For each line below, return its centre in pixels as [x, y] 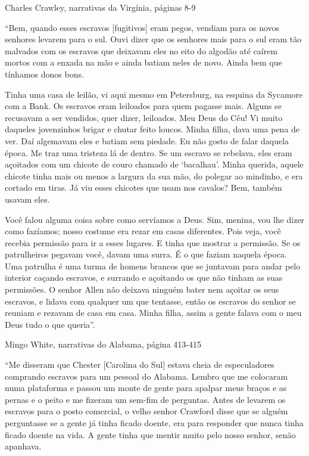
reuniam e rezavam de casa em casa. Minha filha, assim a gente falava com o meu [153, 313]
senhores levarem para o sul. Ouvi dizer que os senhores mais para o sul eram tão [153, 39]
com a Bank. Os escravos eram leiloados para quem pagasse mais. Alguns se [143, 106]
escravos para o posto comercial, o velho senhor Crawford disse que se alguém [146, 411]
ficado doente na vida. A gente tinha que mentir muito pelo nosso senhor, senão [150, 434]
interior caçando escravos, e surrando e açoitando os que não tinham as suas [144, 277]
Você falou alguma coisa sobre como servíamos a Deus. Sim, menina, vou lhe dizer [155, 219]
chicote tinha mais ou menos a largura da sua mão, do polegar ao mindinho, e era [154, 176]
